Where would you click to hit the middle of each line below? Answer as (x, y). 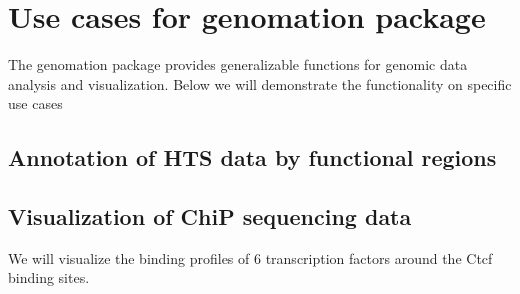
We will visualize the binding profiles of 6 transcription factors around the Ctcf (250, 257)
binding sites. (49, 277)
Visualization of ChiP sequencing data (210, 216)
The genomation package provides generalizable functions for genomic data (238, 64)
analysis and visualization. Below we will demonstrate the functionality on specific (260, 83)
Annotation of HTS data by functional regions (252, 157)
